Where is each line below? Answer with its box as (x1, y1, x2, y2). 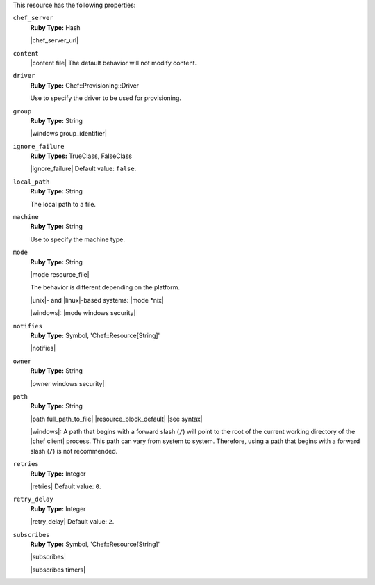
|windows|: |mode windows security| (30, 309, 136, 317)
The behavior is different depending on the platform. (30, 283, 181, 291)
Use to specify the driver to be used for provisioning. (30, 94, 182, 102)
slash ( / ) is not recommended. (30, 447, 118, 455)
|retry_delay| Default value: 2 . (30, 518, 115, 526)
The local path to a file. (30, 200, 97, 208)
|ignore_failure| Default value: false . (30, 164, 137, 173)
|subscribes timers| (30, 566, 86, 574)
